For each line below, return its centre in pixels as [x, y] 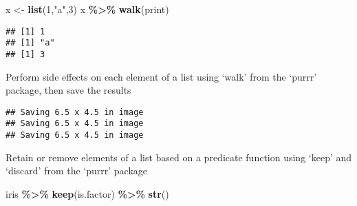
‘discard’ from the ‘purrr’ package [77, 171]
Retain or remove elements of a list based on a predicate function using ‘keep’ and [179, 157]
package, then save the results [68, 90]
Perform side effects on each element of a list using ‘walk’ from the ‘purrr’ [161, 76]
